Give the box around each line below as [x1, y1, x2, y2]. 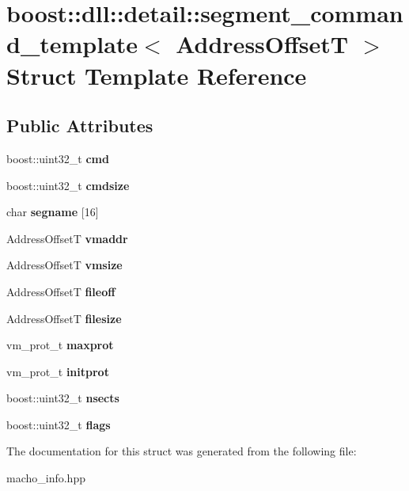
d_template [6, 28, 138, 60]
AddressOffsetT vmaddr [6, 230, 128, 246]
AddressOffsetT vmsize [6, 257, 123, 273]
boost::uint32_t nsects [6, 390, 119, 406]
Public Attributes [6, 113, 153, 138]
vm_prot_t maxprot [6, 337, 114, 353]
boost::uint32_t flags [6, 416, 111, 432]
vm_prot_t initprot [6, 363, 109, 379]
